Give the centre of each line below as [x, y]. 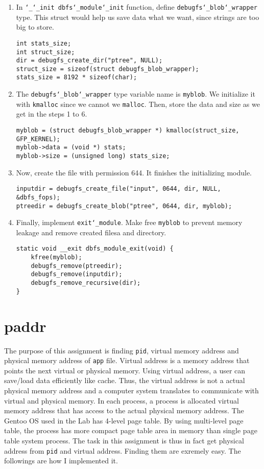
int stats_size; [44, 43]
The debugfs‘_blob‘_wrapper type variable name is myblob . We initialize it [136, 94]
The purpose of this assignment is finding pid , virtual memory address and [122, 350]
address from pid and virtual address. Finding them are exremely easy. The [123, 450]
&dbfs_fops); [38, 197]
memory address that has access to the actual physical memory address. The [124, 410]
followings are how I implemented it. [61, 461]
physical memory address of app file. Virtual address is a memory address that [127, 360]
